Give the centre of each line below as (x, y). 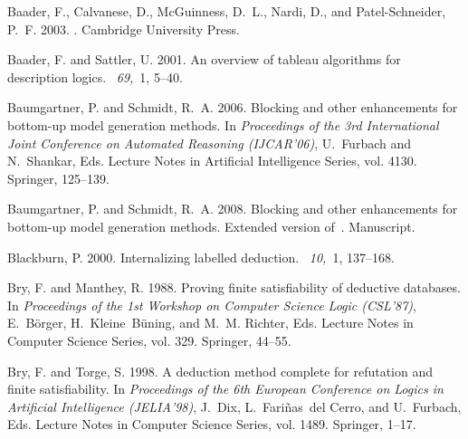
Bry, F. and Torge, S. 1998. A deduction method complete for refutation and (220, 371)
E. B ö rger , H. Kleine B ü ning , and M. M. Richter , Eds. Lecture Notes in (210, 323)
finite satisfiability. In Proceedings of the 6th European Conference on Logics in (225, 389)
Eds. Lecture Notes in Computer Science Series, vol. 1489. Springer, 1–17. (212, 424)
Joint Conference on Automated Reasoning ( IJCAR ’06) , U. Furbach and (210, 143)
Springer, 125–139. (58, 178)
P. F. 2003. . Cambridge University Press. (124, 29)
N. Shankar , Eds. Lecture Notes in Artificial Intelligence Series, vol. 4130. (212, 161)
